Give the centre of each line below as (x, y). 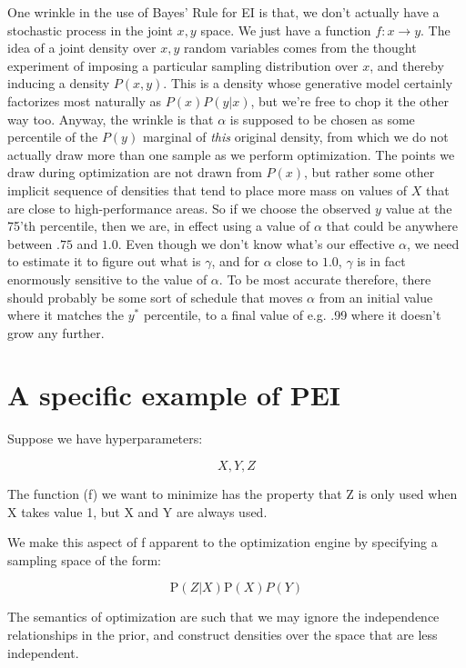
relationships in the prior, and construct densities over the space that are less (223, 634)
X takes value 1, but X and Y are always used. (137, 511)
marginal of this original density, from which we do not (295, 137)
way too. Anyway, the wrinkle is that (111, 119)
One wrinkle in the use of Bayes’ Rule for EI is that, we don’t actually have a (223, 12)
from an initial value (376, 297)
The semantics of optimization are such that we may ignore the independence (223, 617)
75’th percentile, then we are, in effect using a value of (159, 226)
